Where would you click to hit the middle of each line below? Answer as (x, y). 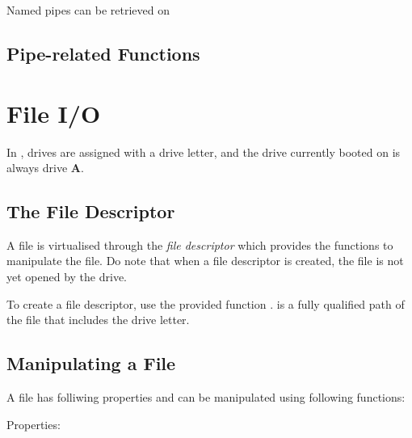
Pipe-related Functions (103, 53)
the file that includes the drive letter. (98, 320)
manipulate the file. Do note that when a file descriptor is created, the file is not (205, 261)
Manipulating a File (91, 363)
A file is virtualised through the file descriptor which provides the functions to (200, 244)
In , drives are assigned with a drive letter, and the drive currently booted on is (204, 152)
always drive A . (45, 168)
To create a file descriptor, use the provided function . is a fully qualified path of (206, 303)
